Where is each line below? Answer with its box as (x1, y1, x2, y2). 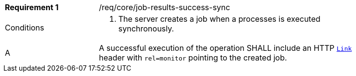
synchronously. (118, 24, 174, 33)
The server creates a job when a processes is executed (118, 14, 321, 24)
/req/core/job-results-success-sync (99, 2, 230, 12)
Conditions (5, 23, 45, 32)
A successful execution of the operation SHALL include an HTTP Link (99, 43, 352, 53)
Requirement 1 (5, 2, 59, 12)
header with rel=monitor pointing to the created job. (99, 53, 287, 62)
